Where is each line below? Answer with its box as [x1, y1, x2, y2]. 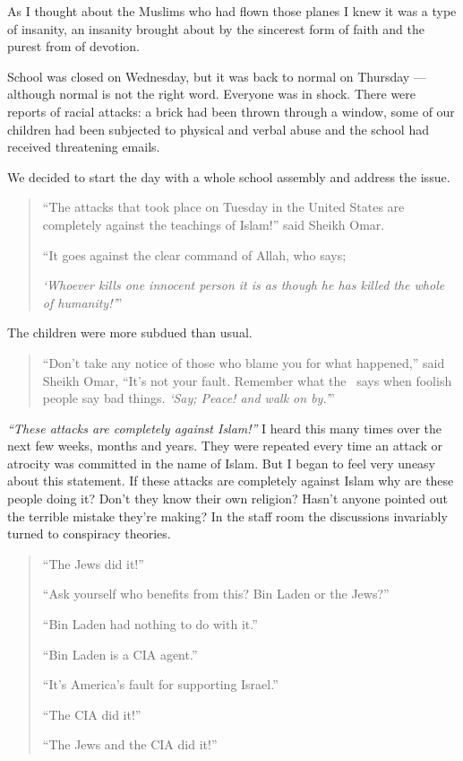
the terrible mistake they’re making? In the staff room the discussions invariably [7, 506, 448, 525]
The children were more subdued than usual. [7, 323, 253, 342]
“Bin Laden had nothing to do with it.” [42, 615, 258, 634]
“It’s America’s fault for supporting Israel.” [42, 675, 279, 694]
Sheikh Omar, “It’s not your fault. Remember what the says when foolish [42, 371, 452, 389]
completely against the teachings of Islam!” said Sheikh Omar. [42, 214, 385, 233]
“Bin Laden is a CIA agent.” [42, 644, 198, 663]
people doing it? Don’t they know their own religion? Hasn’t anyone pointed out [7, 489, 448, 508]
